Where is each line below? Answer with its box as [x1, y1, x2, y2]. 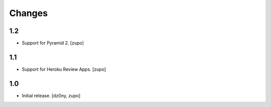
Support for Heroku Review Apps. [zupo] [22, 66, 106, 72]
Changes [9, 8, 48, 19]
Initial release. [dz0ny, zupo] [22, 92, 81, 98]
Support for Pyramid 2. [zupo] [22, 40, 84, 46]
